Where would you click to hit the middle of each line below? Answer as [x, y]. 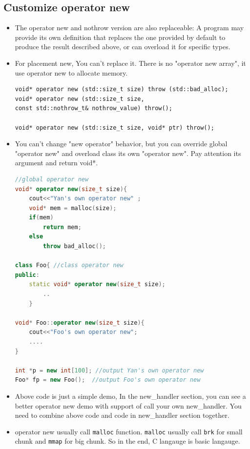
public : [27, 275]
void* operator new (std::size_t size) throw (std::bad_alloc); [122, 89]
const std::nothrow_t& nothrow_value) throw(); [94, 108]
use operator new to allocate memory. [71, 72]
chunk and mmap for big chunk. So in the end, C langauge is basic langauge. [127, 441]
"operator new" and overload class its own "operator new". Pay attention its [128, 153]
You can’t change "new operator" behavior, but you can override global [121, 144]
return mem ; [62, 227]
